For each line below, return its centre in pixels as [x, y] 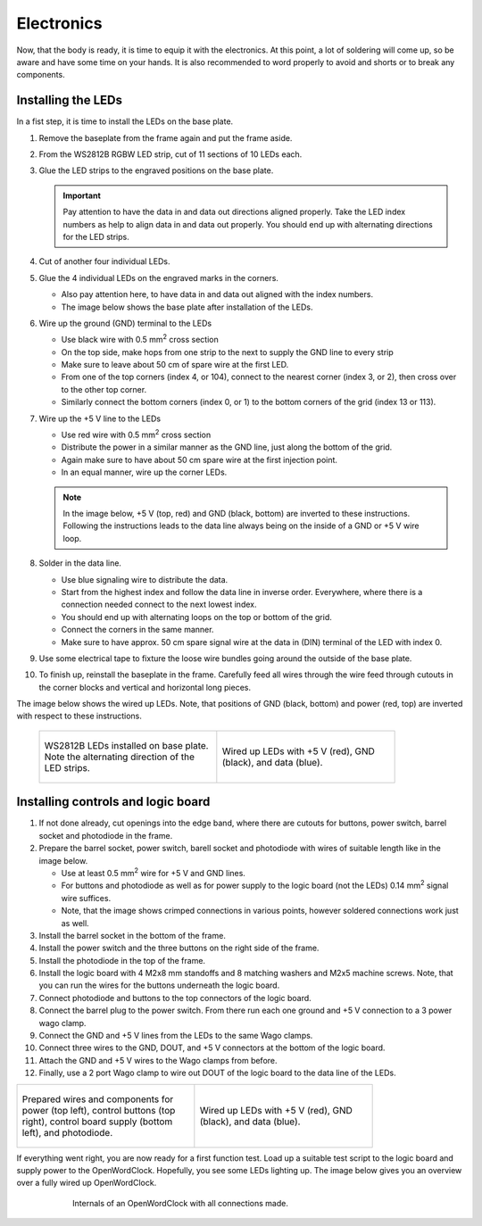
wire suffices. [86, 898]
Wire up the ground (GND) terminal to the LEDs [125, 323]
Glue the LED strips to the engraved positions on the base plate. [156, 170]
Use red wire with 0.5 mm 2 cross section [136, 435]
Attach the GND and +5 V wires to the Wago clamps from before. [158, 1060]
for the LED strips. [96, 236]
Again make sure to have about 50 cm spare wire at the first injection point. [199, 460]
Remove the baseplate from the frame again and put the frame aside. [166, 137]
